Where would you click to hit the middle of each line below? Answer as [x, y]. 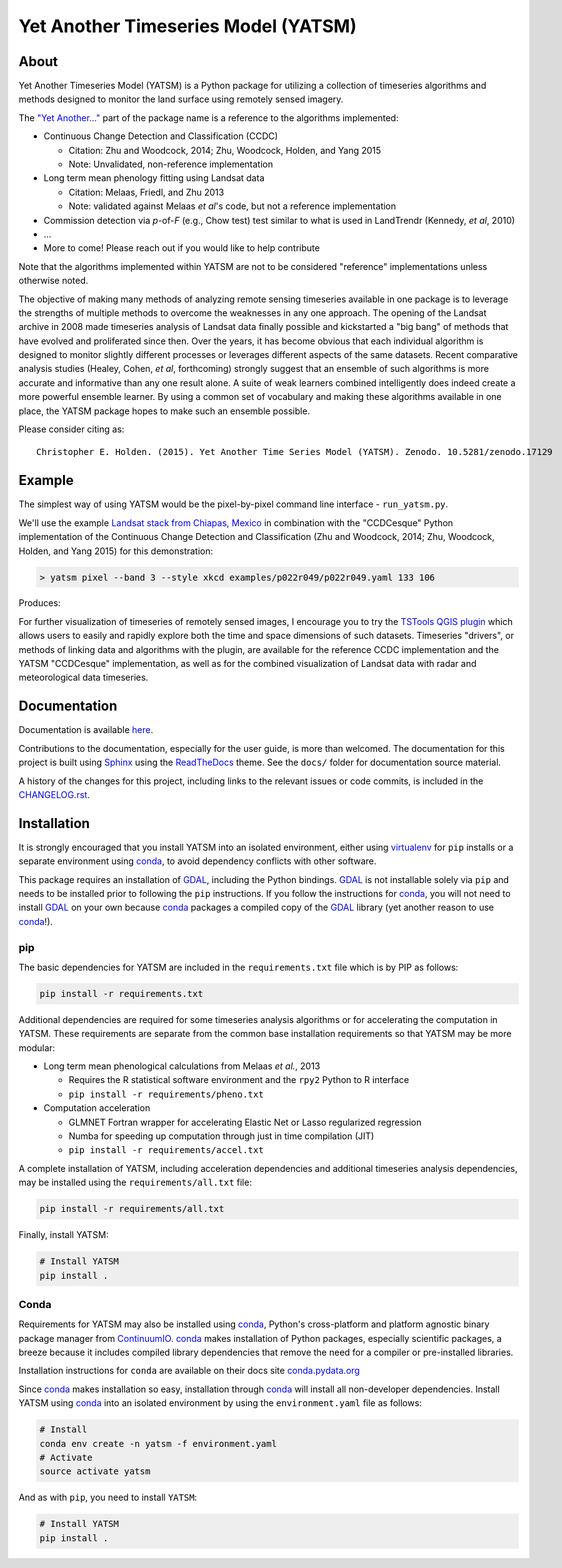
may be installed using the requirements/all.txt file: [135, 1182]
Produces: [39, 603]
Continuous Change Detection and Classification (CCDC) [161, 136]
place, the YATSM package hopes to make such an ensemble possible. [164, 411]
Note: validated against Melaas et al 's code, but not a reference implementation [232, 206]
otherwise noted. [53, 281]
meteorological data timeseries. [83, 677]
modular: [37, 1047]
